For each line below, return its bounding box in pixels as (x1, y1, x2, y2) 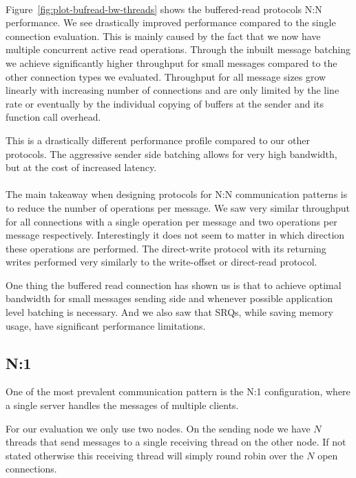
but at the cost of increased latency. (6, 160, 157, 175)
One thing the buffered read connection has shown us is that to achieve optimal (6, 277, 342, 292)
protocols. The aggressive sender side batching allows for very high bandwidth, (6, 146, 337, 161)
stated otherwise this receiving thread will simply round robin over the (6, 448, 304, 462)
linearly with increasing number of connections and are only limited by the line (6, 83, 339, 97)
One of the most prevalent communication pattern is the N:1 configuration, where (6, 384, 350, 399)
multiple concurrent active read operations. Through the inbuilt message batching (6, 42, 350, 57)
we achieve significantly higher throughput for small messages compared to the (6, 55, 337, 70)
